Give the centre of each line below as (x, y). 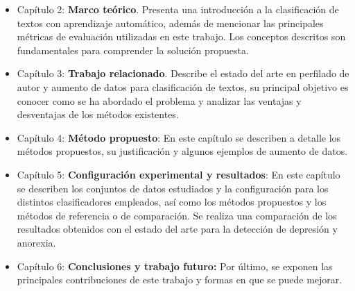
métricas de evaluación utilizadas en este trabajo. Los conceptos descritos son (181, 36)
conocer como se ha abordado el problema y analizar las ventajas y (159, 100)
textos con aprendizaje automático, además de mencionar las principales (170, 23)
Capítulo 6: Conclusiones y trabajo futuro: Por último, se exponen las (175, 266)
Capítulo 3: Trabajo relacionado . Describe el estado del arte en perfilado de (183, 73)
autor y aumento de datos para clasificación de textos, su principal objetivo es (183, 86)
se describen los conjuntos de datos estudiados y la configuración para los (173, 188)
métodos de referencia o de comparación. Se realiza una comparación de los (177, 215)
